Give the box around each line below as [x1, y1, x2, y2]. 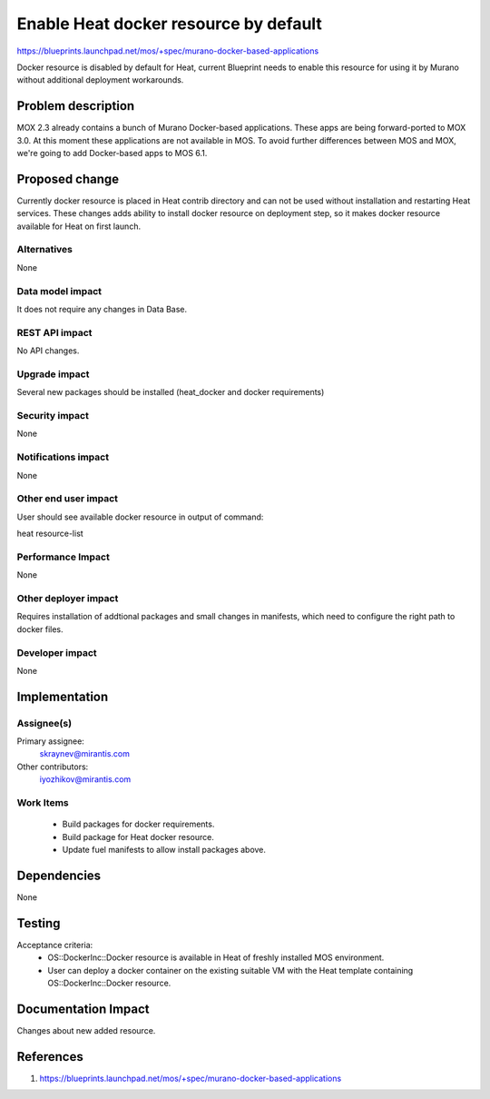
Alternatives [16, 243, 73, 256]
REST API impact [16, 326, 93, 339]
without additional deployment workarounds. [16, 74, 184, 85]
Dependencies [16, 867, 102, 883]
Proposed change [16, 171, 120, 186]
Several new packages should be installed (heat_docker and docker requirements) [16, 387, 325, 398]
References [16, 1049, 83, 1064]
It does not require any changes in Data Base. [16, 303, 188, 314]
